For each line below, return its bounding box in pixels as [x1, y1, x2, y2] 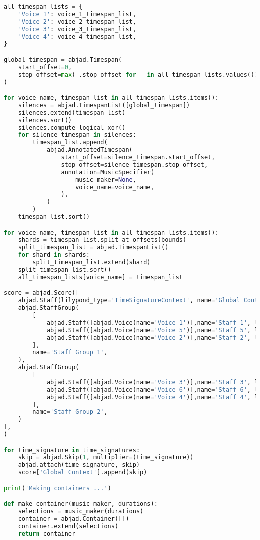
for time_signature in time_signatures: [4, 446, 140, 454]
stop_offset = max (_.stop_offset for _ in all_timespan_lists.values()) [18, 71, 258, 78]
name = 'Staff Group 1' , [32, 349, 108, 356]
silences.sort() [18, 116, 72, 124]
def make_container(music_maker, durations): [4, 500, 158, 508]
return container [18, 530, 76, 537]
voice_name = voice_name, [75, 183, 154, 191]
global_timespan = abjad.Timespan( [4, 56, 122, 63]
